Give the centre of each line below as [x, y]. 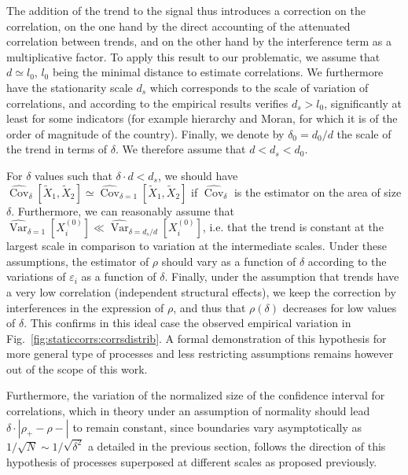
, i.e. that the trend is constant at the [293, 227]
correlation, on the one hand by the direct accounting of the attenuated [178, 26]
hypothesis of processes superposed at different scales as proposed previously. [192, 461]
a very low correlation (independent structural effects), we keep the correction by [201, 291]
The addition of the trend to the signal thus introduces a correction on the [186, 10]
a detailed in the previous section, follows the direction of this [237, 446]
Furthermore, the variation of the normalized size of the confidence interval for [196, 395]
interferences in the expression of [85, 307]
